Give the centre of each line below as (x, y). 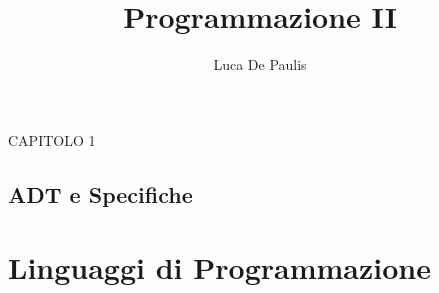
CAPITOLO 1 (52, 139)
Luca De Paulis (260, 64)
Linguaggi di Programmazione (219, 267)
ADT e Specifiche (100, 193)
